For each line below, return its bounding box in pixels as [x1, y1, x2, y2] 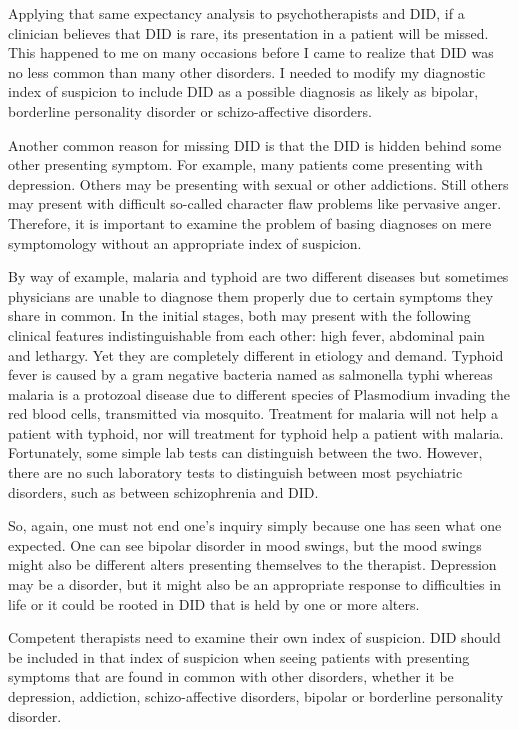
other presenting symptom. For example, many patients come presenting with [8, 154, 483, 175]
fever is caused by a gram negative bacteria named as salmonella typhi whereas [8, 364, 493, 385]
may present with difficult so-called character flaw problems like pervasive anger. [8, 193, 502, 214]
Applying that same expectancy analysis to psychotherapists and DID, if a [8, 3, 465, 23]
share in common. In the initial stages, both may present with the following [8, 305, 471, 326]
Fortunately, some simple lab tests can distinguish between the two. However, [8, 442, 483, 463]
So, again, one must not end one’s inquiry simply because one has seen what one [8, 515, 502, 536]
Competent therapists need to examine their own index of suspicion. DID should [8, 627, 501, 648]
